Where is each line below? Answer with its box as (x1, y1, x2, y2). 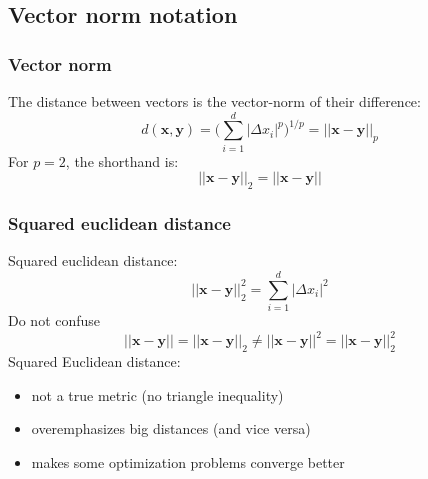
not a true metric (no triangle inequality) (31, 384, 284, 405)
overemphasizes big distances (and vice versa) (31, 418, 311, 439)
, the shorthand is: (65, 150, 179, 171)
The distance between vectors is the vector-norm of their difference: (8, 91, 421, 111)
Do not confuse (8, 310, 101, 331)
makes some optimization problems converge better (31, 451, 345, 472)
